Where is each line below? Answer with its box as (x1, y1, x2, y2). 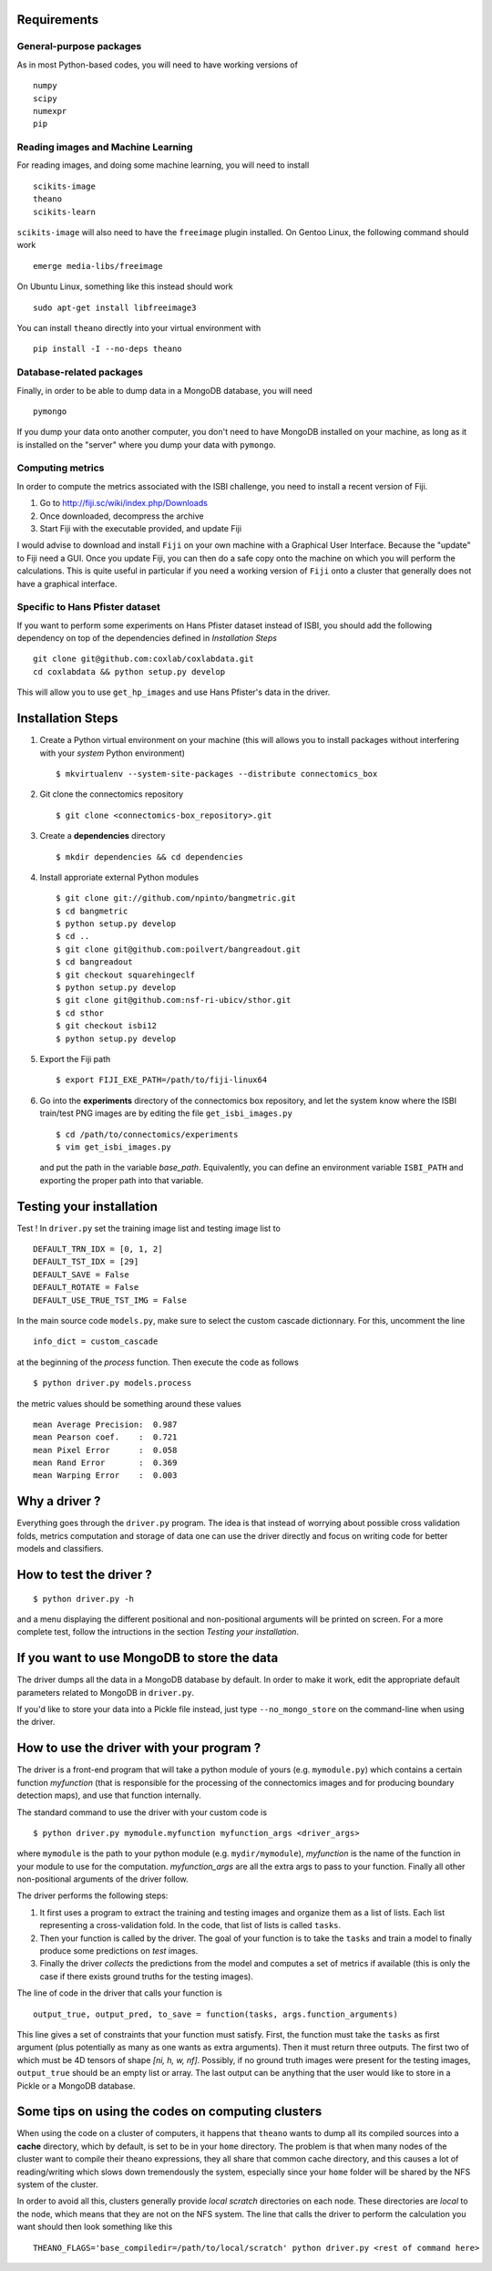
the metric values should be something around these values (16, 1398, 241, 1409)
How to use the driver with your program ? (16, 1740, 261, 1756)
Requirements (16, 12, 99, 27)
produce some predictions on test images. (39, 1946, 199, 1956)
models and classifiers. (16, 1543, 104, 1554)
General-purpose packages (16, 40, 142, 53)
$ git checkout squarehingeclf (56, 969, 196, 980)
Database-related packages (16, 366, 143, 378)
